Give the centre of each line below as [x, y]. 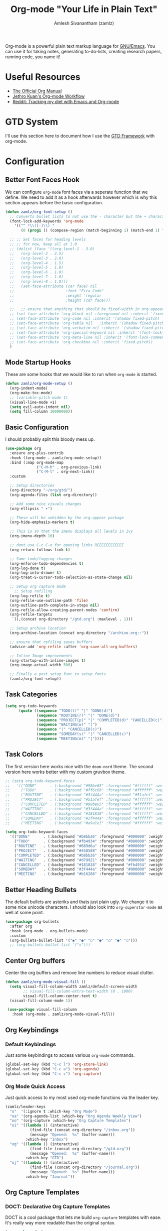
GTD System [32, 122]
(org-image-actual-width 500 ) [41, 665]
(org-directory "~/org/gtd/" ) [41, 490]
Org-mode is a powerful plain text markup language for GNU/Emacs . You [80, 46]
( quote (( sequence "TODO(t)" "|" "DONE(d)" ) [65, 711]
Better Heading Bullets [41, 890]
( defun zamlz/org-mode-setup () [39, 384]
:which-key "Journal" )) [50, 1177]
